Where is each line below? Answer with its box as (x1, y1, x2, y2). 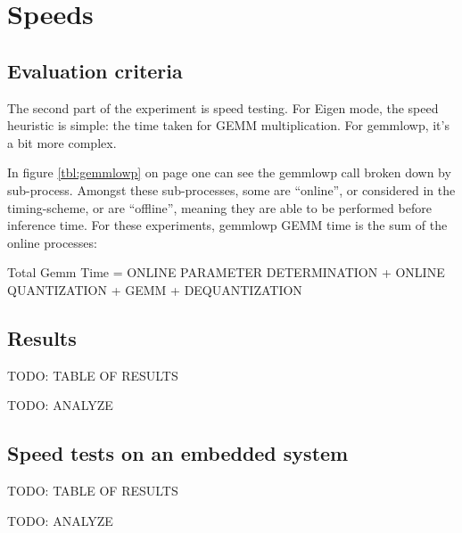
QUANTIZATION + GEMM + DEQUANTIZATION (7, 280, 302, 299)
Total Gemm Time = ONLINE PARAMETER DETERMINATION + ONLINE (7, 263, 445, 282)
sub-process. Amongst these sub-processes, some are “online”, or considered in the (7, 180, 456, 199)
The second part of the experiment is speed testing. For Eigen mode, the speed (7, 98, 439, 117)
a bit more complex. (7, 133, 117, 152)
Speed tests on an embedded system (7, 439, 349, 467)
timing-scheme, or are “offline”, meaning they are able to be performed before (7, 198, 432, 217)
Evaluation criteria (7, 56, 183, 84)
